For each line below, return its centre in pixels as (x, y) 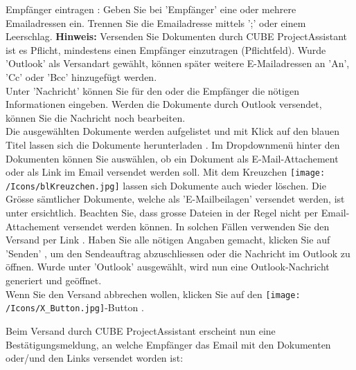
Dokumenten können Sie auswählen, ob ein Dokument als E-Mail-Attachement (172, 158)
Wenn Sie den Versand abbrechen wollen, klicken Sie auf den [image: (153, 294)
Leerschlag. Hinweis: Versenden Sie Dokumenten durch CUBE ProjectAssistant (176, 36)
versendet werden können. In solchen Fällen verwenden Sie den (196, 226)
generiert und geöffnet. (54, 280)
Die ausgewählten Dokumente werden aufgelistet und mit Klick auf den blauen (173, 131)
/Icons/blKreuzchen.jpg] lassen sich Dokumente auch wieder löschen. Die (166, 185)
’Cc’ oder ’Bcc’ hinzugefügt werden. (81, 76)
